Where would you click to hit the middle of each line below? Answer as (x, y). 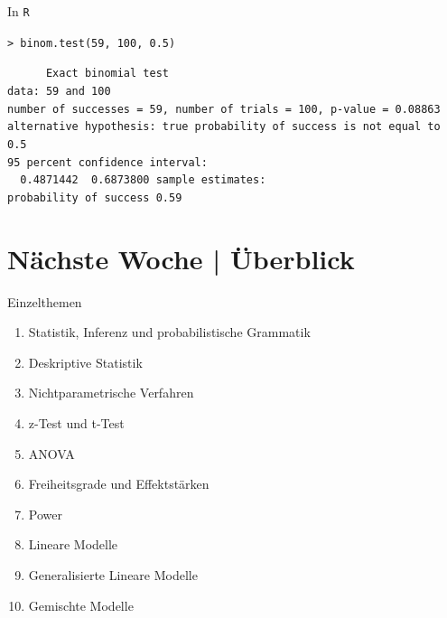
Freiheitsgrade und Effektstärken (119, 484)
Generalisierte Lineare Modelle (113, 575)
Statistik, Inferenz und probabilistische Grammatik (169, 332)
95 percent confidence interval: (107, 162)
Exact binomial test (107, 74)
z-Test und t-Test (76, 423)
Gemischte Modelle (81, 605)
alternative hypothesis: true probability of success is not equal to (224, 127)
